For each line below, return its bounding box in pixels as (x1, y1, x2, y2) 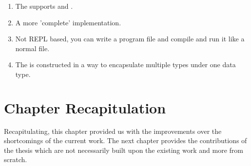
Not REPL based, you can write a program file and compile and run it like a (15, 34, 245, 44)
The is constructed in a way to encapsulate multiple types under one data (15, 59, 236, 70)
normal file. (15, 43, 50, 53)
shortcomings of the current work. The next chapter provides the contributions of (4, 135, 247, 146)
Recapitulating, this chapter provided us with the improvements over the (4, 126, 222, 136)
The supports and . (15, 1, 73, 11)
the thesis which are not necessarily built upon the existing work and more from (4, 145, 243, 155)
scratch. (4, 154, 27, 165)
